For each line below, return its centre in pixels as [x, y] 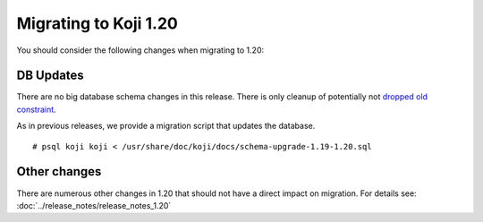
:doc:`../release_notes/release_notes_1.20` [94, 205]
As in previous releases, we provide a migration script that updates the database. [166, 126]
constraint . [37, 109]
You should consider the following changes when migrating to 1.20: [140, 50]
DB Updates [50, 76]
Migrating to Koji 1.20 [97, 23]
